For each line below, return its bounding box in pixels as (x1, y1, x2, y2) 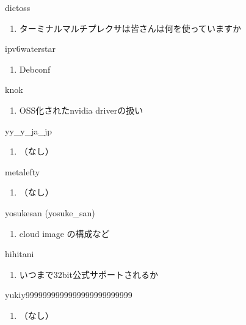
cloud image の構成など (19, 227, 110, 239)
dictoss (5, 1, 31, 13)
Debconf (19, 62, 51, 75)
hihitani (5, 247, 34, 260)
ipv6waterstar (5, 42, 56, 55)
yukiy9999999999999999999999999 (5, 288, 132, 301)
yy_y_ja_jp (5, 124, 52, 137)
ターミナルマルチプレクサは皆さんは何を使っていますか (19, 21, 242, 34)
